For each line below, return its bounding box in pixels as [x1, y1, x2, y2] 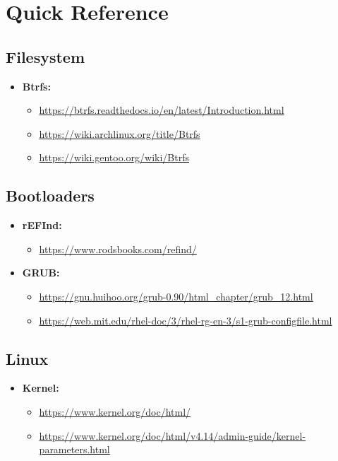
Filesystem [6, 45, 85, 67]
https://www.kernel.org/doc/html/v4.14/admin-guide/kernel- [39, 428, 306, 443]
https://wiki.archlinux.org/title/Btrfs [39, 126, 200, 141]
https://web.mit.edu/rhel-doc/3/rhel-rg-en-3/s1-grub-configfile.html [39, 313, 332, 327]
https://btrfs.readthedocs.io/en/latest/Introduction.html [39, 103, 284, 117]
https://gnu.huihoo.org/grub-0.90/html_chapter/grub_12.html [39, 288, 313, 303]
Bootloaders [6, 185, 95, 206]
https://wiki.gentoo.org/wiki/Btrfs [39, 150, 190, 165]
